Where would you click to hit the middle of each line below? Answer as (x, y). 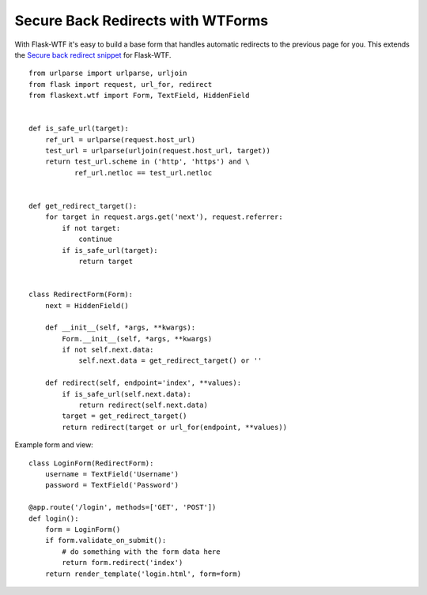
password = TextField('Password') (112, 485)
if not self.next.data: (108, 350)
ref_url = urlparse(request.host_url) (120, 139)
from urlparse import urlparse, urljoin (108, 73)
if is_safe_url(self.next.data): (127, 394)
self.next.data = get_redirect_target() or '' (170, 361)
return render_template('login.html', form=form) (143, 574)
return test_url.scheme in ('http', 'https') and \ (147, 162)
